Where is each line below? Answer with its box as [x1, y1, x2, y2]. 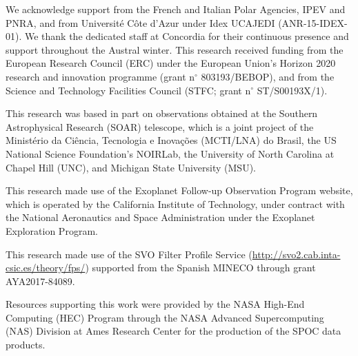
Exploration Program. [6, 223, 98, 238]
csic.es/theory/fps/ [6, 260, 86, 275]
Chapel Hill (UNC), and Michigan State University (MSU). [6, 160, 256, 174]
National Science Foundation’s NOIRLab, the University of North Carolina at [6, 146, 335, 160]
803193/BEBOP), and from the [201, 69, 335, 83]
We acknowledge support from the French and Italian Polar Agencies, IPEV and [6, 2, 346, 16]
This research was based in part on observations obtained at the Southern [6, 106, 318, 121]
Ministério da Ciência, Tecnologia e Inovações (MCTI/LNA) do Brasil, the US [6, 133, 337, 147]
